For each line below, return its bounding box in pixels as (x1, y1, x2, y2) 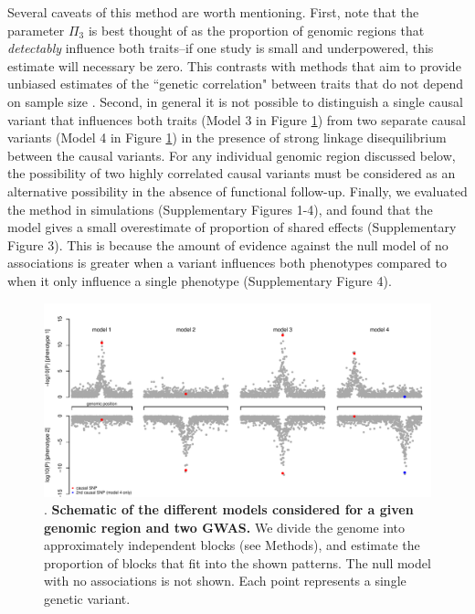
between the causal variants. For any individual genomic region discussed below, (7, 145, 456, 164)
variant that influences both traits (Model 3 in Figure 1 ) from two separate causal (7, 110, 466, 129)
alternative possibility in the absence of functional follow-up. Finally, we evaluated (7, 181, 468, 200)
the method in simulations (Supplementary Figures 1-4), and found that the (7, 199, 433, 218)
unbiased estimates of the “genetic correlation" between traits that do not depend (7, 74, 464, 93)
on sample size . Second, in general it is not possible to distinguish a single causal (7, 91, 463, 111)
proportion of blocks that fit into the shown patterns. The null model (44, 553, 431, 572)
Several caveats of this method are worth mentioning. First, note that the (7, 3, 419, 21)
